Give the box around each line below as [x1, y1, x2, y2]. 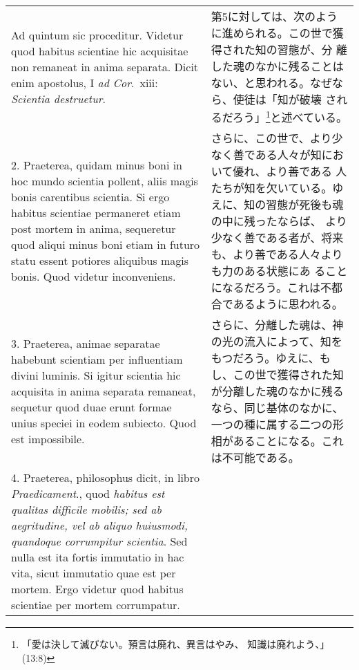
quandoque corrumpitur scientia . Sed [11, 533, 188, 550]
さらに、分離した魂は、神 [211, 317, 344, 333]
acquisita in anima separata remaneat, [11, 382, 196, 399]
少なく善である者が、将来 [211, 230, 344, 246]
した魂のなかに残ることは [211, 58, 344, 74]
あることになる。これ [233, 433, 344, 449]
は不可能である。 [211, 449, 300, 466]
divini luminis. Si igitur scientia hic [11, 366, 181, 383]
